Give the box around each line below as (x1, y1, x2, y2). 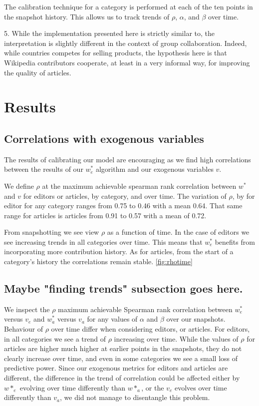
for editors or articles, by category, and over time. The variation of (23, 190, 227, 201)
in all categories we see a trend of (4, 333, 106, 344)
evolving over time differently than (19, 382, 125, 393)
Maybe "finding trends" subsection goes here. (4, 281, 243, 296)
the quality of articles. (4, 67, 71, 77)
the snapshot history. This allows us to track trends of (4, 11, 170, 21)
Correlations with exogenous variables (4, 130, 204, 146)
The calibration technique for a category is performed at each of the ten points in (4, 1, 253, 11)
